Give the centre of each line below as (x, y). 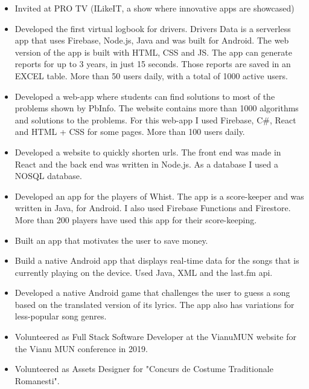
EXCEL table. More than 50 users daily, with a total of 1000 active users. (151, 75)
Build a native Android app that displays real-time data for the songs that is (157, 260)
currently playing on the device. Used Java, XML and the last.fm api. (144, 272)
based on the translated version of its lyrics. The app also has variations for (154, 304)
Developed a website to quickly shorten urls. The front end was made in (148, 152)
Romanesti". (37, 380)
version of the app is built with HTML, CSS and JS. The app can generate (153, 52)
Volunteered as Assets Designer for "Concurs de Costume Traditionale (144, 369)
